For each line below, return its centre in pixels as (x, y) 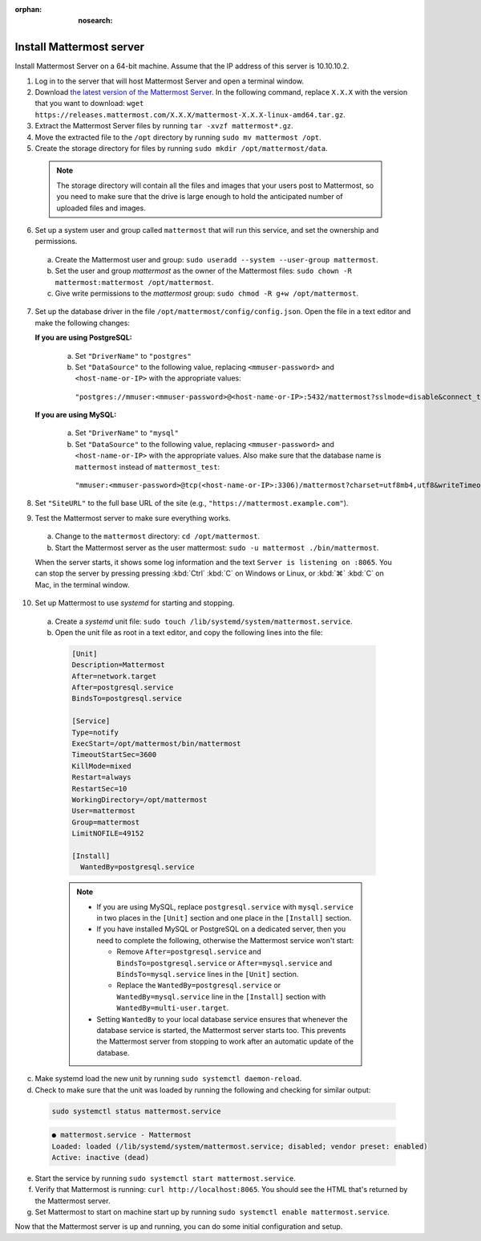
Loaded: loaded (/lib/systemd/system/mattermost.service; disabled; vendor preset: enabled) (240, 1146)
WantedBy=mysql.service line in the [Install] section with (221, 996)
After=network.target (114, 676)
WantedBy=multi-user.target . (173, 1008)
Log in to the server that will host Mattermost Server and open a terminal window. (170, 81)
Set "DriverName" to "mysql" (127, 433)
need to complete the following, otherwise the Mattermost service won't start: (225, 940)
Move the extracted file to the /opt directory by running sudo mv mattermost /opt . (178, 137)
